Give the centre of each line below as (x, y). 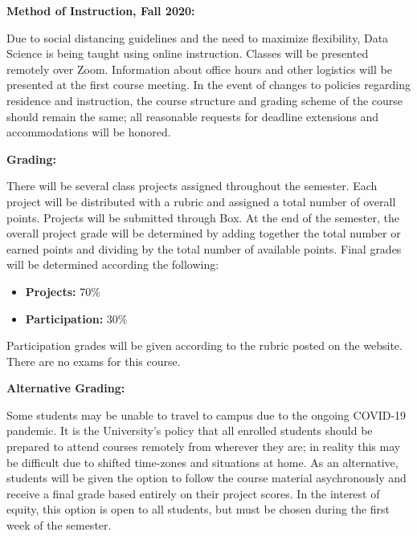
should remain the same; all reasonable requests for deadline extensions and (193, 116)
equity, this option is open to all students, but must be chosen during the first (198, 509)
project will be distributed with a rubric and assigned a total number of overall (201, 201)
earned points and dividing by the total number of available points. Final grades (204, 248)
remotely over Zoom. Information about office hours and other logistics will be (199, 69)
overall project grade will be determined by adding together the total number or (204, 233)
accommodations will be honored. (89, 132)
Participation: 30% (76, 318)
